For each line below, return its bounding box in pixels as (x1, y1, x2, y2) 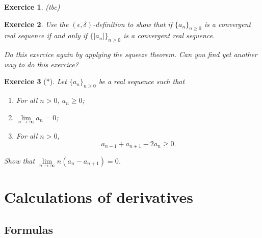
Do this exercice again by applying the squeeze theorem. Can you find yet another (4, 49, 257, 60)
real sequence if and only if (4, 30, 88, 41)
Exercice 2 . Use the (4, 18, 69, 29)
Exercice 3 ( (4, 76, 46, 87)
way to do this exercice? (4, 59, 78, 69)
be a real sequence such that (98, 76, 185, 87)
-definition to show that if (92, 18, 172, 29)
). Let (49, 76, 67, 87)
